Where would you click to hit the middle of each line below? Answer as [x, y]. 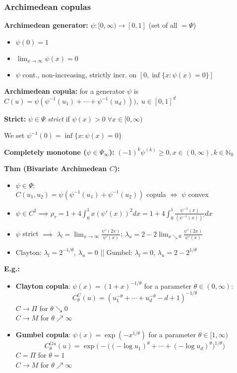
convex [198, 194]
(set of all [163, 25]
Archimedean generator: [46, 25]
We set [14, 135]
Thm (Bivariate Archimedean [56, 168]
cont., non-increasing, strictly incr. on [80, 74]
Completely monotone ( [45, 152]
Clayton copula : [43, 285]
